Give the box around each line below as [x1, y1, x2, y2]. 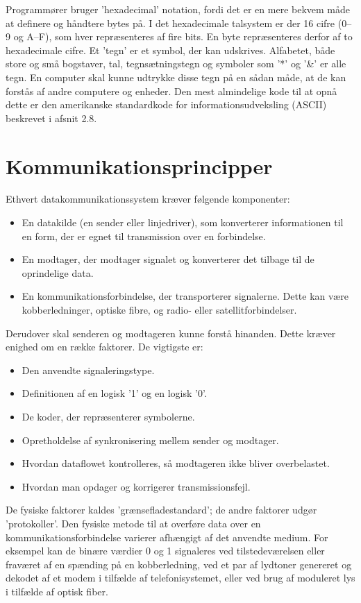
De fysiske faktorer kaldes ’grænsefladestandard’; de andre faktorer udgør [6, 502, 317, 517]
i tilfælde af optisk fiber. [6, 584, 108, 598]
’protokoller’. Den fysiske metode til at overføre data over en [6, 516, 261, 530]
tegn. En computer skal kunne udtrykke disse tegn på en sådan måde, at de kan [6, 69, 346, 84]
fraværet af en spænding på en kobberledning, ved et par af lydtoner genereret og [6, 557, 352, 571]
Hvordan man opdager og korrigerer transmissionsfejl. [22, 479, 251, 493]
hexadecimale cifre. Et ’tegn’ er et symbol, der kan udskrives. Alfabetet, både [6, 42, 335, 57]
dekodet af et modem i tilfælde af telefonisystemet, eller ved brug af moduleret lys [6, 570, 355, 585]
